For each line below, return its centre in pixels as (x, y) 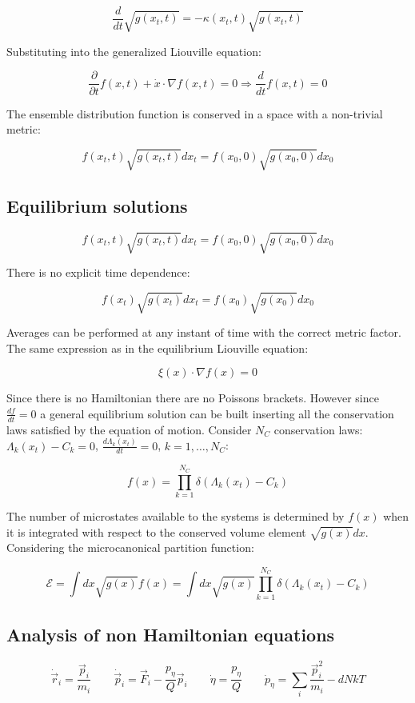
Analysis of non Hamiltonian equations (171, 634)
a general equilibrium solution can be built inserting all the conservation (217, 413)
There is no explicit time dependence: (98, 272)
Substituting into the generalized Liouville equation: (134, 51)
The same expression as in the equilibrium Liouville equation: (158, 348)
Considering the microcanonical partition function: (130, 547)
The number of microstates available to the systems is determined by (176, 516)
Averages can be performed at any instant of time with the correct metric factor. (204, 332)
